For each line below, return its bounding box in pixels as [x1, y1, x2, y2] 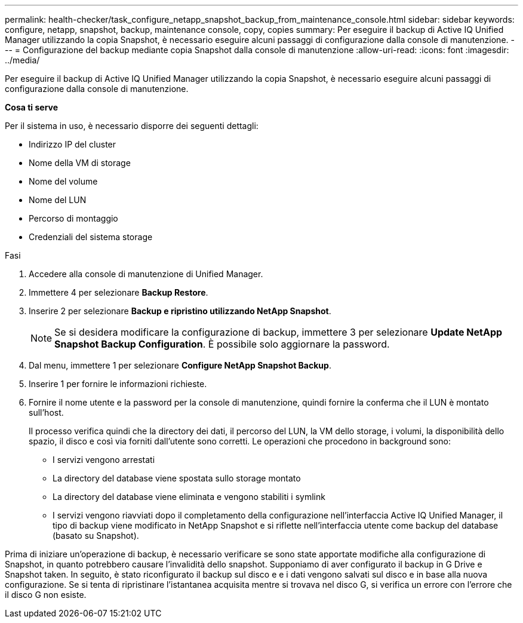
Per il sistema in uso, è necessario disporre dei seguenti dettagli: [5, 121, 259, 131]
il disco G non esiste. [5, 590, 87, 600]
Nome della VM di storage [29, 158, 131, 168]
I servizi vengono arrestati [53, 455, 155, 465]
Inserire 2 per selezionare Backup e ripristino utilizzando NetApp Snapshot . [29, 306, 331, 316]
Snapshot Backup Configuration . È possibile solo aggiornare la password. [54, 338, 390, 350]
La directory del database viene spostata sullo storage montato [53, 473, 301, 483]
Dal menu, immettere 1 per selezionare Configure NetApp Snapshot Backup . [29, 360, 331, 370]
